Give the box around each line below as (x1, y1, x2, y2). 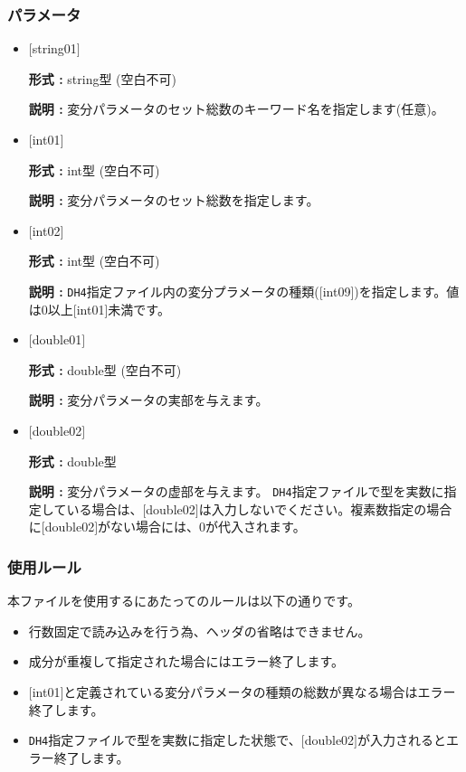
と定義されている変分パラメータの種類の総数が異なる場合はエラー (63, 683, 456, 701)
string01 (32, 39, 77, 58)
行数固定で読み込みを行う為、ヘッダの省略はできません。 (28, 621, 371, 640)
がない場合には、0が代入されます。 (98, 517, 306, 536)
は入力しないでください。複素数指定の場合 (198, 499, 452, 518)
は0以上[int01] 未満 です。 (28, 299, 170, 318)
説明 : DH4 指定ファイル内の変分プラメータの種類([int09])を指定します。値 (28, 281, 460, 300)
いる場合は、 (66, 499, 143, 518)
